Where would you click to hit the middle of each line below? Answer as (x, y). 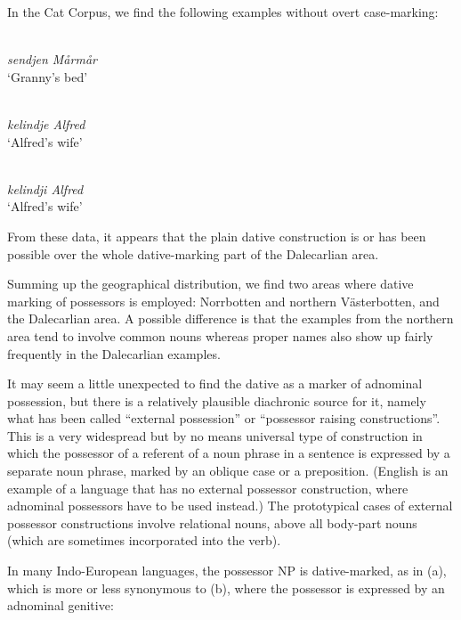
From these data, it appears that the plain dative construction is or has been (217, 236)
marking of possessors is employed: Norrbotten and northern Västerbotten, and (223, 301)
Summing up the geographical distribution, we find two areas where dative (210, 284)
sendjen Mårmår (52, 59)
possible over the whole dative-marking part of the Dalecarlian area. (193, 253)
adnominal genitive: (61, 605)
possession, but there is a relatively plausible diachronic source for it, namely (217, 400)
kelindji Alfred (45, 188)
